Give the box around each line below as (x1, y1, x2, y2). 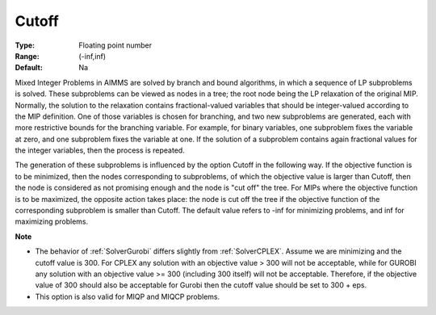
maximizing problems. (15, 216, 89, 226)
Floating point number (78, 40, 153, 50)
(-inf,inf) (78, 51, 107, 61)
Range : (15, 51, 40, 61)
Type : (15, 40, 36, 50)
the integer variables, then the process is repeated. (15, 145, 185, 155)
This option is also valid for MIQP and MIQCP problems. (35, 292, 220, 301)
